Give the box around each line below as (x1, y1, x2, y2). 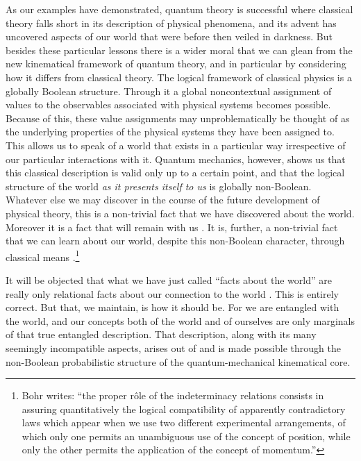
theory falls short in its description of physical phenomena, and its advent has (6, 15, 337, 30)
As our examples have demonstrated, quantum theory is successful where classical (6, 2, 353, 16)
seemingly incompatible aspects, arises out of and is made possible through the (6, 340, 341, 355)
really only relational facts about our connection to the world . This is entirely (6, 286, 339, 301)
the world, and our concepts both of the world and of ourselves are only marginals (6, 313, 355, 328)
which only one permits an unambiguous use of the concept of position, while (22, 428, 351, 443)
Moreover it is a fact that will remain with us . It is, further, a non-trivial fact (6, 219, 338, 234)
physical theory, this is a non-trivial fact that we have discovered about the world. (6, 206, 355, 220)
